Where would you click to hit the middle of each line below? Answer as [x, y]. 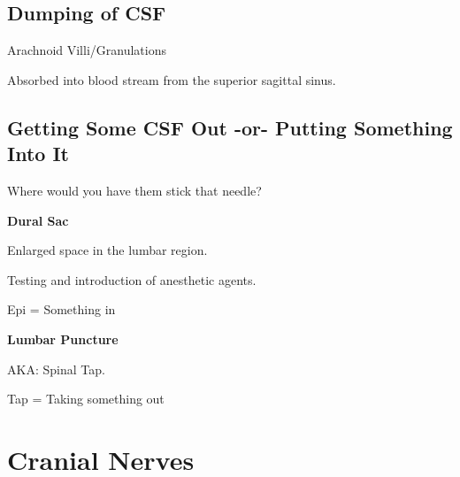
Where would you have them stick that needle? [134, 190]
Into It [38, 154]
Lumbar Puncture [63, 339]
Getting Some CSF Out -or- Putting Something [230, 127]
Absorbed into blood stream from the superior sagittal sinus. [172, 79]
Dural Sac [38, 220]
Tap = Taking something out [86, 399]
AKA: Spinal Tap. [56, 369]
